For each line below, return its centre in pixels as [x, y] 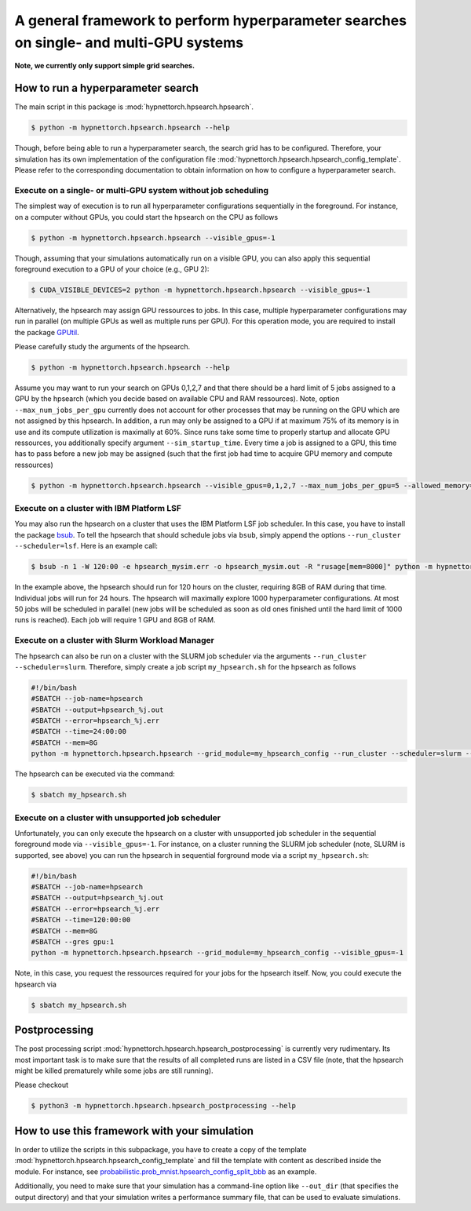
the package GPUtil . [47, 332]
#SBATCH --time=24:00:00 [79, 731]
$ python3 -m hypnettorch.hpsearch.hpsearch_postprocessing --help [164, 1106]
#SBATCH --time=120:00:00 [81, 920]
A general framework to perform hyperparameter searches [211, 20]
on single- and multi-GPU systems [129, 42]
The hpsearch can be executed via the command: [95, 774]
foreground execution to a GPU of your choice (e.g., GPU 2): [112, 269]
